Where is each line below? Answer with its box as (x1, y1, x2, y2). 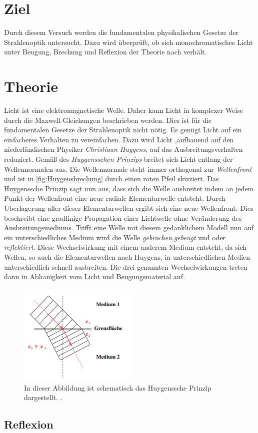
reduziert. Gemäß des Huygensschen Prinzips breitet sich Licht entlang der (4, 154, 233, 164)
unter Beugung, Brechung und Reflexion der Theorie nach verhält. (4, 46, 207, 57)
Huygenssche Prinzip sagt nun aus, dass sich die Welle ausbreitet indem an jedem (4, 183, 254, 193)
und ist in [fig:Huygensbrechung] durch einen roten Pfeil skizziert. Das (4, 173, 219, 184)
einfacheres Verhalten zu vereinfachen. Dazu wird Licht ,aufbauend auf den (4, 134, 234, 144)
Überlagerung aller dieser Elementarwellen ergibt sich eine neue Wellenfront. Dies (4, 202, 253, 213)
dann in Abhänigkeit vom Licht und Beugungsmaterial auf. (4, 271, 185, 282)
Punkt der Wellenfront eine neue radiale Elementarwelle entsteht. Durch (4, 193, 225, 203)
